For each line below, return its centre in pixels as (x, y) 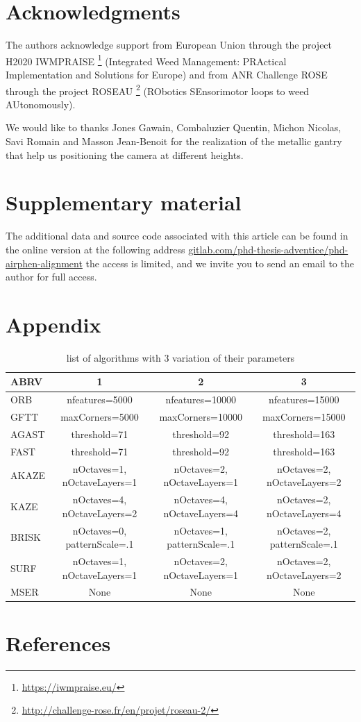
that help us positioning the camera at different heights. (125, 154)
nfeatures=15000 (304, 400)
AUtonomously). (41, 104)
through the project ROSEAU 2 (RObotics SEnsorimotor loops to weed (158, 90)
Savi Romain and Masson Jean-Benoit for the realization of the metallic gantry (174, 141)
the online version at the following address (95, 249)
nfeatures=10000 (201, 400)
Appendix (53, 324)
